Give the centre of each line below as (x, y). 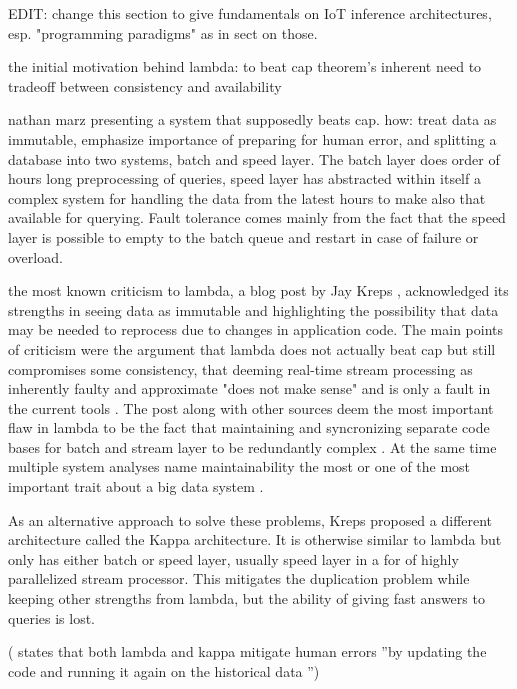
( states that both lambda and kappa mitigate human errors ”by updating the (247, 651)
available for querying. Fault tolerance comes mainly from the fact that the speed (257, 217)
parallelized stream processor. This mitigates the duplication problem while (239, 578)
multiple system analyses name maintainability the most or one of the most (239, 466)
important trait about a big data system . (136, 486)
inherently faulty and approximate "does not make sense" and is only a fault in (249, 388)
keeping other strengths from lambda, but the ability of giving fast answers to (246, 598)
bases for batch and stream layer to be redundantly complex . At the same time (252, 446)
